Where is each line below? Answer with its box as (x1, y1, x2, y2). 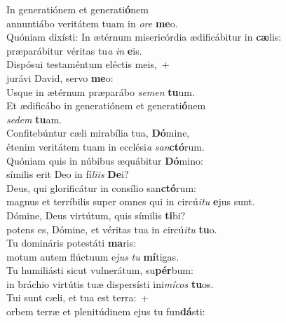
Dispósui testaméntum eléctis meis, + (6, 57, 170, 71)
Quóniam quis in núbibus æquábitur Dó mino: (6, 153, 203, 167)
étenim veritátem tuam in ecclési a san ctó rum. (6, 139, 205, 153)
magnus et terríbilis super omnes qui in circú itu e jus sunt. (6, 194, 255, 209)
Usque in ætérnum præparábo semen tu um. (6, 84, 195, 99)
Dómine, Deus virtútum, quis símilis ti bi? (6, 207, 186, 222)
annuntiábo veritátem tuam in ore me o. (6, 15, 178, 30)
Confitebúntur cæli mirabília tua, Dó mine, (6, 125, 190, 140)
